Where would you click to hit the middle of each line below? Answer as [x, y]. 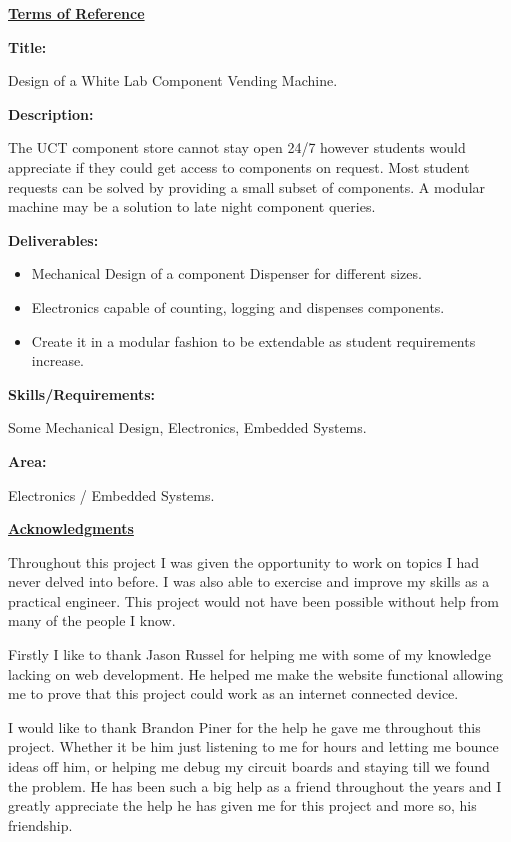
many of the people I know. [92, 620]
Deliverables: [53, 239]
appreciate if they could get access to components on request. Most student [239, 166]
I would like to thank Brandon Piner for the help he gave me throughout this [244, 726]
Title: [27, 46]
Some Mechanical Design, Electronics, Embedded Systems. [187, 427]
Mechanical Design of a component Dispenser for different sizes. [226, 273]
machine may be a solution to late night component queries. [192, 206]
